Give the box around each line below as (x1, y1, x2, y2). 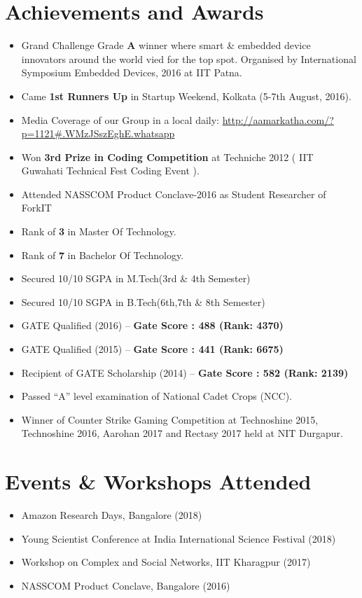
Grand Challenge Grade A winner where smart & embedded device (21, 38, 311, 53)
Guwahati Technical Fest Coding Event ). (21, 163, 200, 178)
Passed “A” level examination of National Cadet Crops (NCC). (21, 389, 293, 403)
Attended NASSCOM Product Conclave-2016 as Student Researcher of (21, 186, 326, 201)
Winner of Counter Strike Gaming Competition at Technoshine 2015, (21, 412, 319, 426)
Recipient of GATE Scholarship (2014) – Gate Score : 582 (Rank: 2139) (21, 365, 349, 380)
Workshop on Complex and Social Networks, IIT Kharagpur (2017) (21, 555, 311, 569)
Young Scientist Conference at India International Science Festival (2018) (21, 531, 336, 545)
